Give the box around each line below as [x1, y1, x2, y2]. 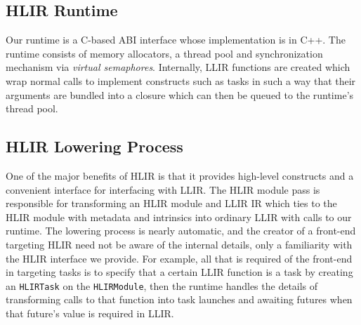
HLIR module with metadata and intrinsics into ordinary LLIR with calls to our [6, 209, 352, 224]
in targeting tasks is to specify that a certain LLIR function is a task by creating [6, 265, 353, 279]
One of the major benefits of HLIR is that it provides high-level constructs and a [6, 168, 354, 183]
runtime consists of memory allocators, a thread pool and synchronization [6, 46, 323, 60]
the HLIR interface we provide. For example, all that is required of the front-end [6, 251, 353, 265]
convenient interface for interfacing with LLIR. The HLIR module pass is [6, 182, 320, 197]
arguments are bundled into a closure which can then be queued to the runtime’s [6, 87, 354, 102]
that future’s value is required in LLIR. [6, 305, 174, 320]
